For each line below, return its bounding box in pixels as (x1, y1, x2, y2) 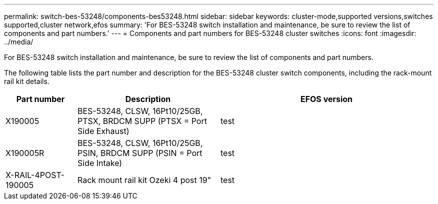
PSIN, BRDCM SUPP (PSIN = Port (77, 148, 202, 158)
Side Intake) (77, 158, 122, 168)
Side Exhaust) (77, 126, 129, 136)
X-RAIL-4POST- (5, 170, 64, 180)
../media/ (4, 37, 33, 46)
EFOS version (300, 94, 353, 104)
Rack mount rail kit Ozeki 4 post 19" (77, 175, 211, 185)
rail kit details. (4, 77, 49, 85)
